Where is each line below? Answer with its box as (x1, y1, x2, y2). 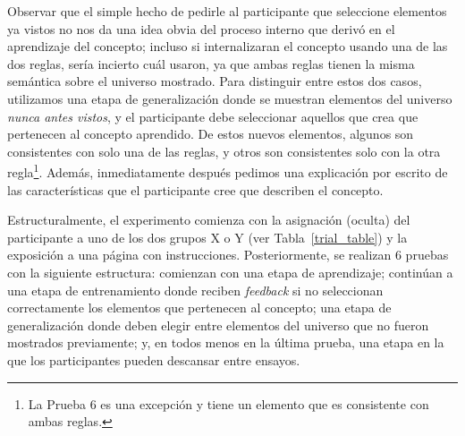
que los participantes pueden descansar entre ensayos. (7, 350, 300, 369)
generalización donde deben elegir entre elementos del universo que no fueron (7, 315, 429, 334)
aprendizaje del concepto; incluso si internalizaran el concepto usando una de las (7, 37, 448, 56)
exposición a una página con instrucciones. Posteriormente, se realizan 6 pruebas (7, 245, 449, 264)
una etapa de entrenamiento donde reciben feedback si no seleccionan (7, 280, 384, 299)
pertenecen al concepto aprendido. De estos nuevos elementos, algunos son (7, 124, 414, 143)
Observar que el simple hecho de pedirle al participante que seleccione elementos (7, 2, 447, 20)
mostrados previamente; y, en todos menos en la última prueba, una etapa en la (7, 333, 444, 352)
